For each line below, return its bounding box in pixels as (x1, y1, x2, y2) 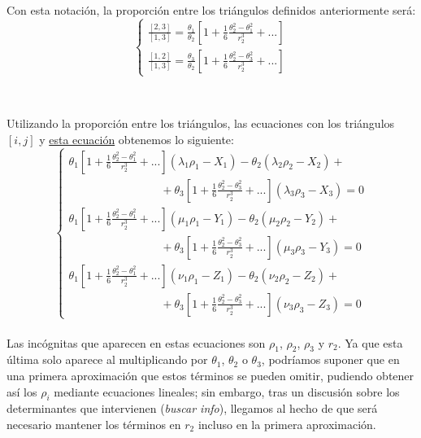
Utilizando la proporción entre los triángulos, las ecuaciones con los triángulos (7, 115, 395, 132)
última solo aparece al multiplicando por (7, 351, 208, 368)
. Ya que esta (337, 334, 403, 351)
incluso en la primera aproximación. (197, 415, 376, 432)
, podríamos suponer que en (261, 351, 400, 368)
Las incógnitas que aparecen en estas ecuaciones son (7, 334, 266, 351)
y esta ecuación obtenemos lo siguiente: (39, 130, 234, 147)
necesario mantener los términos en (7, 415, 181, 432)
